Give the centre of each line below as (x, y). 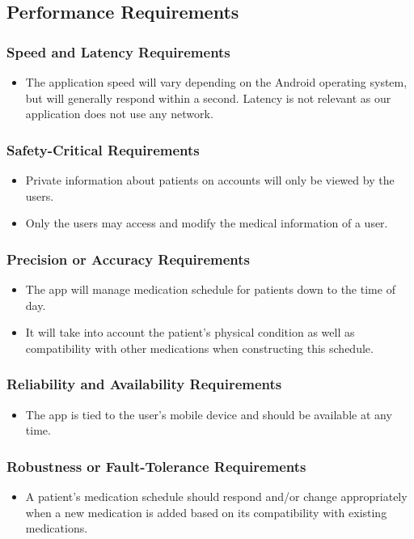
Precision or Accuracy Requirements (129, 259)
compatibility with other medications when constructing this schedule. (199, 348)
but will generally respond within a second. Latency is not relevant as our (208, 98)
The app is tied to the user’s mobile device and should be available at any (209, 414)
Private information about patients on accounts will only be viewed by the (210, 180)
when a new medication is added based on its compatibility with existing (206, 512)
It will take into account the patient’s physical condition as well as (190, 332)
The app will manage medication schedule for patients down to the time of (210, 289)
